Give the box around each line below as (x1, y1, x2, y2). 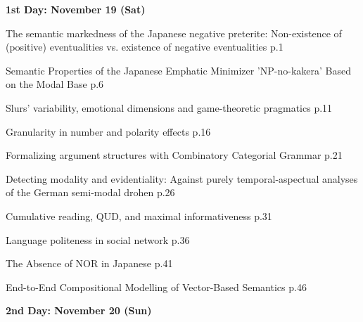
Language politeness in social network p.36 (6, 232, 190, 247)
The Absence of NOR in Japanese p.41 (6, 256, 173, 271)
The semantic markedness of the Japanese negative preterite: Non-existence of (6, 25, 342, 40)
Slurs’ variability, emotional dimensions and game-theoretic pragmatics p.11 (6, 100, 333, 115)
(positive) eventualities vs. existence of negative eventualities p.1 (6, 39, 284, 54)
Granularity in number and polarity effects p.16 (6, 124, 211, 139)
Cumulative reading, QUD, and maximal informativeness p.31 (6, 208, 272, 223)
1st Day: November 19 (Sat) (6, 2, 146, 16)
